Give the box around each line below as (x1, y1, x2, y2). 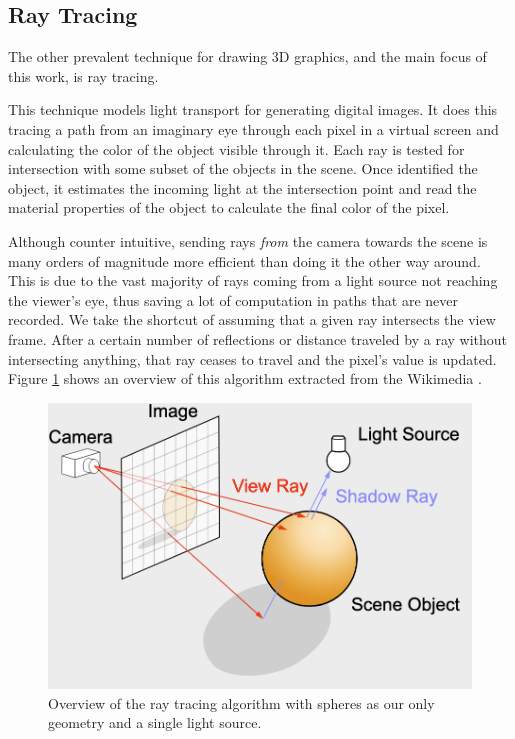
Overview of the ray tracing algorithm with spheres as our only (48, 692, 435, 713)
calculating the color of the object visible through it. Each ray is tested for (8, 138, 465, 159)
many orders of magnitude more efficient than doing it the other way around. (8, 250, 481, 271)
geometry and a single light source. (48, 712, 262, 733)
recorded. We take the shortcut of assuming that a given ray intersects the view (8, 309, 496, 330)
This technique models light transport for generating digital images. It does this (8, 99, 498, 120)
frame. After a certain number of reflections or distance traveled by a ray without (8, 328, 508, 349)
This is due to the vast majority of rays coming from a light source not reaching (8, 270, 498, 291)
